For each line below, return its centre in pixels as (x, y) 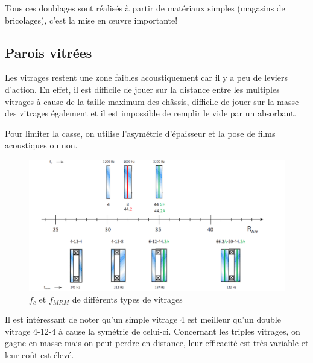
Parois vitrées (49, 52)
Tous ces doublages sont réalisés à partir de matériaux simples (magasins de (145, 8)
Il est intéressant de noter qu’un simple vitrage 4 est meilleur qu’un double (143, 319)
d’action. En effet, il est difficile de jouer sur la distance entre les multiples (142, 89)
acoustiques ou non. (41, 145)
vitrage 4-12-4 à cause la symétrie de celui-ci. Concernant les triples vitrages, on (153, 331)
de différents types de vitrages (127, 299)
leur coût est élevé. (40, 354)
